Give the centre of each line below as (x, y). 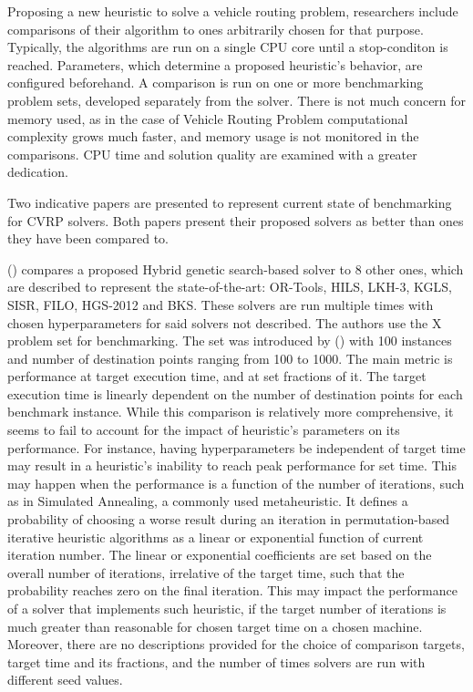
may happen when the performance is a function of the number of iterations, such (236, 483)
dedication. (38, 172)
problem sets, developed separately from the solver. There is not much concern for (237, 100)
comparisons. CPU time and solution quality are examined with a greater (212, 154)
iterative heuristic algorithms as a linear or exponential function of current (216, 537)
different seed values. (65, 680)
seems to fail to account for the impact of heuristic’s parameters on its (204, 430)
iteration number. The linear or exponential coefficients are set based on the (220, 555)
